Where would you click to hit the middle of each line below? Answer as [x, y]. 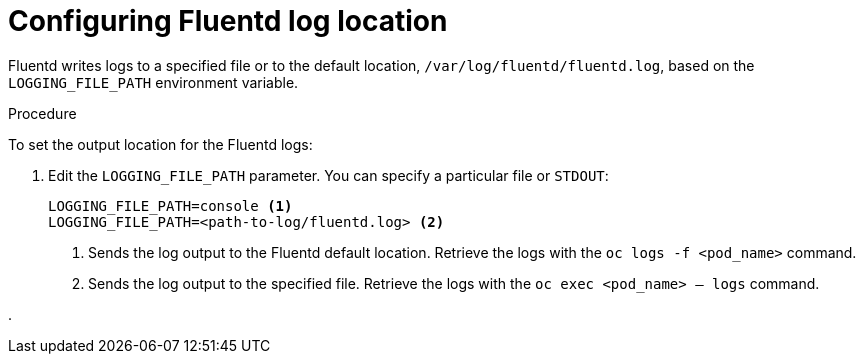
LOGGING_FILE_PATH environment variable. [153, 82]
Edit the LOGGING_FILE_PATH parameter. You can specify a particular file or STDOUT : [328, 175]
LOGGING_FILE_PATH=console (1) [170, 205]
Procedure [42, 113]
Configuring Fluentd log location [228, 21]
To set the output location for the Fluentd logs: [160, 144]
